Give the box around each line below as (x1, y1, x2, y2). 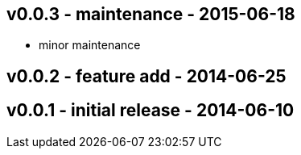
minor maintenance (39, 38, 141, 52)
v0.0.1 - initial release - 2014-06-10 (6, 100, 295, 121)
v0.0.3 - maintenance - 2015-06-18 (6, 4, 295, 24)
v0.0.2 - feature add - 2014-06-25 (6, 65, 287, 86)
